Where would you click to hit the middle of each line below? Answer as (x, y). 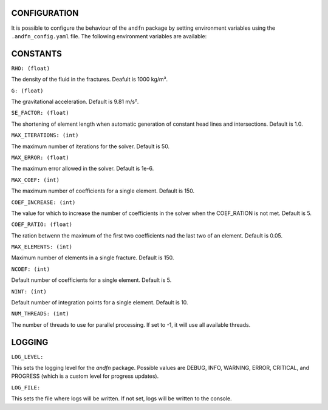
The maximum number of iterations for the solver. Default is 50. (91, 146)
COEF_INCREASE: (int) (43, 202)
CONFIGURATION (45, 13)
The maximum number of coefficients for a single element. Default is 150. (103, 191)
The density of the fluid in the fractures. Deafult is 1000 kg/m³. (90, 80)
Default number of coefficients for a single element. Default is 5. (91, 280)
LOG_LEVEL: (27, 357)
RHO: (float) (31, 68)
